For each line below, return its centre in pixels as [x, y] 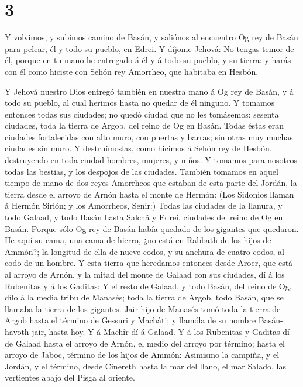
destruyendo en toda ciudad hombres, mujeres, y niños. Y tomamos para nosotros [151, 160]
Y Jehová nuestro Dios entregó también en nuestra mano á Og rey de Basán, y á [149, 91]
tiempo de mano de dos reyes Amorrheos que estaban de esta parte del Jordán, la [151, 183]
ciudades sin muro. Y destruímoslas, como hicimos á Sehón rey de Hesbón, [138, 148]
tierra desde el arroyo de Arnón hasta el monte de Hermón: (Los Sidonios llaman [149, 194]
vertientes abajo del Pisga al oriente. [70, 377]
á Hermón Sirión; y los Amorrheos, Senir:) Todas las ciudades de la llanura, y [144, 205]
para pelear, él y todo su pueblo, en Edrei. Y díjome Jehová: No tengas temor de [149, 48]
